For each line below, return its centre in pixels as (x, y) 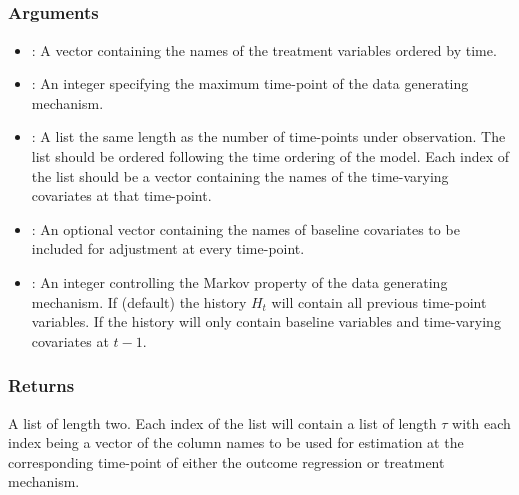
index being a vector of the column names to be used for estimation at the (236, 442)
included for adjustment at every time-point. (168, 248)
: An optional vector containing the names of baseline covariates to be (245, 228)
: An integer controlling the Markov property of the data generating (239, 282)
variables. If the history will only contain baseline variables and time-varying (266, 321)
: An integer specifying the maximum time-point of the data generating (250, 83)
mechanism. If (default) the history (139, 301)
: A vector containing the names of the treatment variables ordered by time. (264, 49)
